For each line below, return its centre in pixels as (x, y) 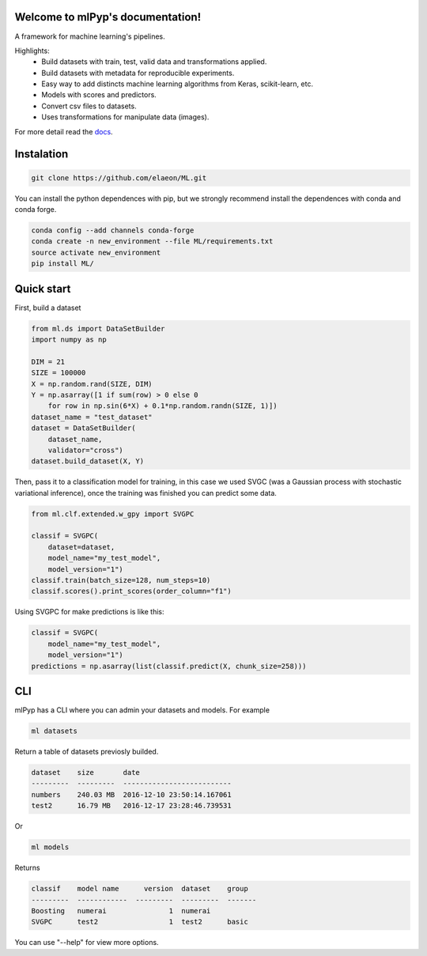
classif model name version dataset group (140, 889)
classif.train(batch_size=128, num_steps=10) (121, 580)
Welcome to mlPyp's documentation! (108, 17)
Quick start (43, 289)
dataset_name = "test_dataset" (92, 417)
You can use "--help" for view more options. (87, 943)
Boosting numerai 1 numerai (121, 911)
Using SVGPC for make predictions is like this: (90, 612)
